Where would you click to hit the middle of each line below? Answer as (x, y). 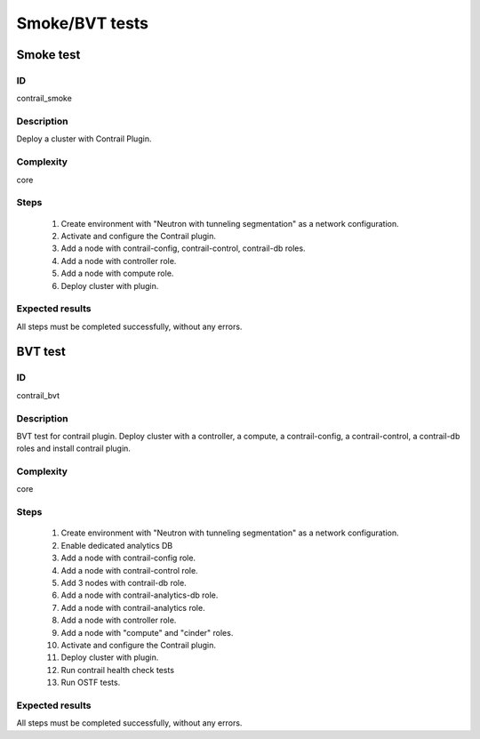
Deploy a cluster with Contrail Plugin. (84, 139)
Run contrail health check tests (118, 670)
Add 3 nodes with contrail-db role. (124, 582)
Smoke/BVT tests (83, 23)
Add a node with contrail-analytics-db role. (140, 595)
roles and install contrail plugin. (73, 448)
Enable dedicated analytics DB (117, 545)
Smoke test (48, 55)
